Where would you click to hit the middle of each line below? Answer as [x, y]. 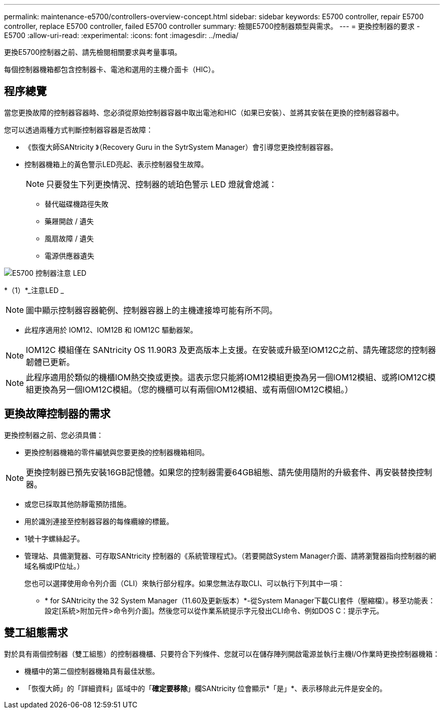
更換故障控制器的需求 [57, 414]
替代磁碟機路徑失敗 [77, 204]
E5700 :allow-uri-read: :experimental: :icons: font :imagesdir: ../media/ [121, 35]
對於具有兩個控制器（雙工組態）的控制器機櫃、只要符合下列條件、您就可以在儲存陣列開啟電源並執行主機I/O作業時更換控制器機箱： [222, 654]
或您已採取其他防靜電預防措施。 [78, 504]
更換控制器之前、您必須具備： [54, 435]
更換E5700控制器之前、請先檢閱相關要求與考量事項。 [93, 52]
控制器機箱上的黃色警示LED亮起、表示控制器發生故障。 [116, 164]
